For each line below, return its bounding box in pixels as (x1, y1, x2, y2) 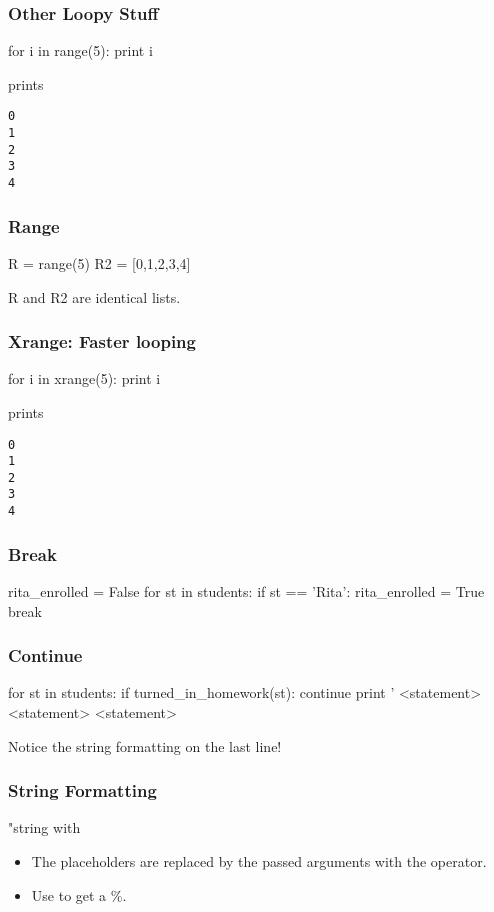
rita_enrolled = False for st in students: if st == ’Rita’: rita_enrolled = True (8, 581, 485, 601)
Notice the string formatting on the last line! (8, 735, 282, 756)
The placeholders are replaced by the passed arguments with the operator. (31, 851, 487, 871)
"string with (8, 817, 81, 838)
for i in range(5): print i (8, 40, 153, 61)
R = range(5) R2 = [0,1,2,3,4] (8, 252, 191, 273)
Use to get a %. (31, 884, 127, 905)
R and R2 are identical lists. (8, 286, 181, 307)
